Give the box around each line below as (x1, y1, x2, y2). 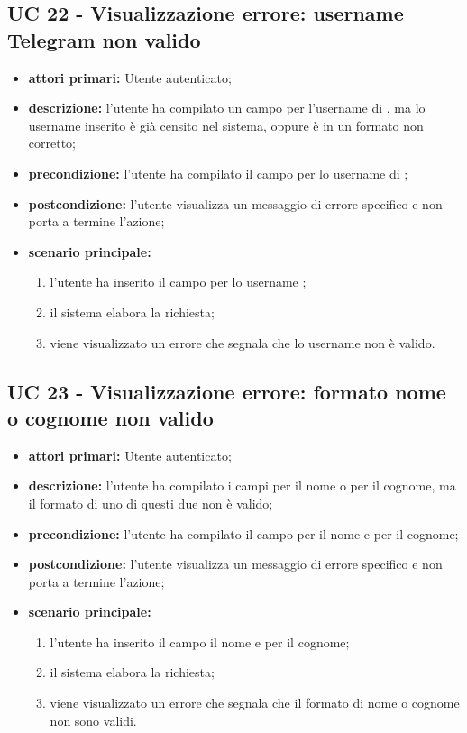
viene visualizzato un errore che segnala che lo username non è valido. (50, 333, 435, 352)
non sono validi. (50, 710, 137, 729)
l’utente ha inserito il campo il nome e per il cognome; (50, 632, 350, 651)
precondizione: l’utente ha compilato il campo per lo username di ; (28, 163, 408, 182)
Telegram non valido (7, 25, 201, 53)
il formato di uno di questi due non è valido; (28, 493, 273, 512)
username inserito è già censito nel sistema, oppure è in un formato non (28, 115, 424, 134)
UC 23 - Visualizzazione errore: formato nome (7, 377, 446, 405)
